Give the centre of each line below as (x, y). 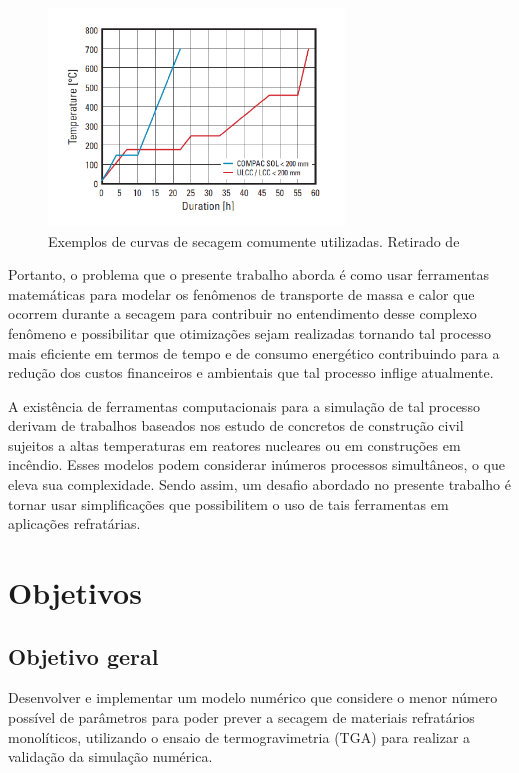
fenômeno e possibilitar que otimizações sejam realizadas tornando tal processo (249, 332)
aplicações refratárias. (74, 523)
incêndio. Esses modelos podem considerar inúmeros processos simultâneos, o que (256, 464)
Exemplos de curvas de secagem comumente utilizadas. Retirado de (254, 240)
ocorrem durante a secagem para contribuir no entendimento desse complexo (242, 313)
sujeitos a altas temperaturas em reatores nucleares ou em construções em (234, 444)
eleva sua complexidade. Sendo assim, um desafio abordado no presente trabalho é (259, 484)
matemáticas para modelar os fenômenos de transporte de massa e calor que (241, 293)
